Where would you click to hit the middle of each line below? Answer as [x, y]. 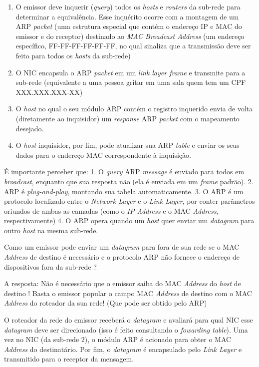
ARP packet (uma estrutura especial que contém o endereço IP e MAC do [129, 26]
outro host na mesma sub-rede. [51, 230]
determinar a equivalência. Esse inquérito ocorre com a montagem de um [127, 16]
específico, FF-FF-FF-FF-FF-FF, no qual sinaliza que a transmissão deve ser [133, 46]
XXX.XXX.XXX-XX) [49, 92]
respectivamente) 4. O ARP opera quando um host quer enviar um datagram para [129, 220]
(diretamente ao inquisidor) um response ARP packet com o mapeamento [128, 118]
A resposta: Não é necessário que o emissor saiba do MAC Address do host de [123, 283]
